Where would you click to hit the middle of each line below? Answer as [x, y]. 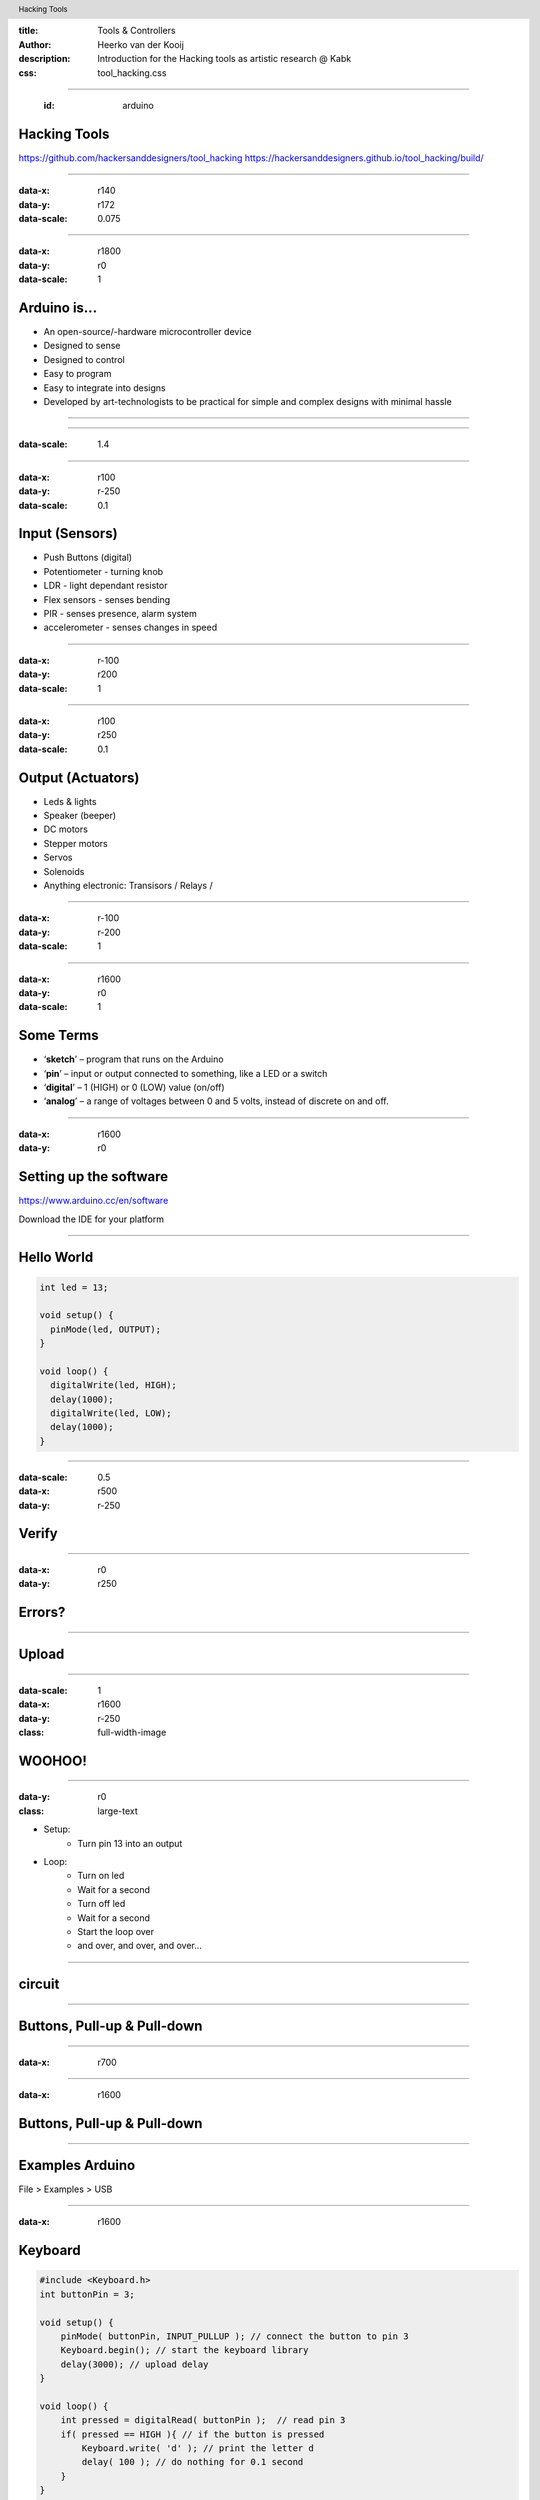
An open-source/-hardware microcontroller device [147, 332]
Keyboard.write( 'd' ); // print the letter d [197, 2448]
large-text [118, 1811]
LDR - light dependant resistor [105, 586]
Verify [38, 1533]
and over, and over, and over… [139, 1946]
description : [44, 59]
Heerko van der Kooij [141, 44]
